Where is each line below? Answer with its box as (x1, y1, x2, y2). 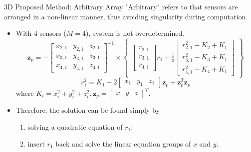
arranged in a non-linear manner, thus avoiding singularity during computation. (4, 11, 248, 21)
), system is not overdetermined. (86, 28, 185, 38)
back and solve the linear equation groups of (55, 138, 191, 149)
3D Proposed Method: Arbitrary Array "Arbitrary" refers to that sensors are (4, 1, 238, 11)
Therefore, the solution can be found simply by (15, 105, 160, 115)
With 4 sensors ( (15, 28, 66, 38)
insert (27, 138, 45, 149)
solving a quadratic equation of (27, 122, 123, 132)
